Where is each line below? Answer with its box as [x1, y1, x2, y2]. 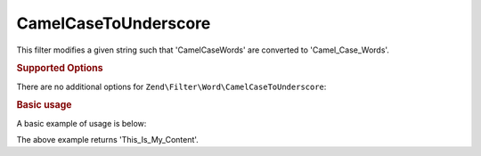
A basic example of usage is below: [16, 118, 147, 128]
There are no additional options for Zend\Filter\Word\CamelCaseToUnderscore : [16, 81, 327, 92]
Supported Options [16, 62, 103, 75]
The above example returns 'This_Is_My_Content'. [16, 135, 200, 145]
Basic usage [16, 99, 72, 111]
